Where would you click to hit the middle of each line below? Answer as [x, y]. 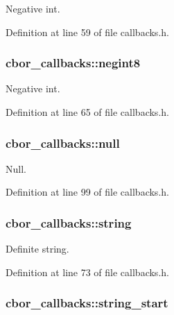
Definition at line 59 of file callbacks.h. [87, 32]
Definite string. [37, 249]
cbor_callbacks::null [63, 143]
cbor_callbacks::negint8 [73, 63]
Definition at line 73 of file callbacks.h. [87, 272]
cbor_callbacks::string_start [87, 303]
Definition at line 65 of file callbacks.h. [87, 112]
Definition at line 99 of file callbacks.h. [87, 192]
